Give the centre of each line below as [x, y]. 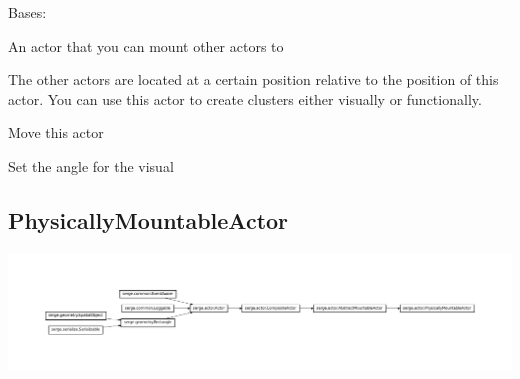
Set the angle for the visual [91, 165]
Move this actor [56, 132]
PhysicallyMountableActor [148, 219]
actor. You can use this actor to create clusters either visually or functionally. [245, 98]
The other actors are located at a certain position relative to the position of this [253, 79]
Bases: [27, 12]
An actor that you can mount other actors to [146, 45]
